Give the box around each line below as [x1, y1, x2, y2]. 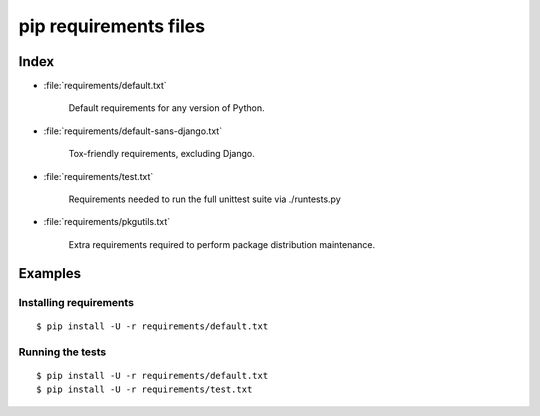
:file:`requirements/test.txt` [43, 170, 154, 182]
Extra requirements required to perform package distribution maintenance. [68, 238, 376, 250]
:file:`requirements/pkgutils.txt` [43, 216, 171, 228]
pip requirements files [18, 15, 205, 37]
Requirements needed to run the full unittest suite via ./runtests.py [68, 193, 342, 205]
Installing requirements [18, 295, 135, 309]
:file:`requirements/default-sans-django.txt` [43, 125, 223, 137]
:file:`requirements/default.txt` [43, 80, 167, 92]
